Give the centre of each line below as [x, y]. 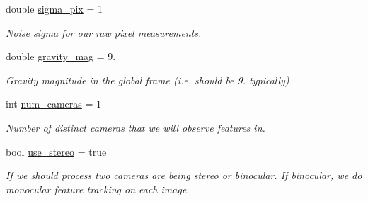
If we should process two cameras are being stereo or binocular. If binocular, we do [184, 175]
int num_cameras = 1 [54, 104]
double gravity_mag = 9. [61, 56]
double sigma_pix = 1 [54, 8]
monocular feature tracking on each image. [98, 189]
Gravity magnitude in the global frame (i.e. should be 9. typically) [148, 80]
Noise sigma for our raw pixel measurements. [104, 32]
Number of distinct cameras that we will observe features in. [136, 127]
